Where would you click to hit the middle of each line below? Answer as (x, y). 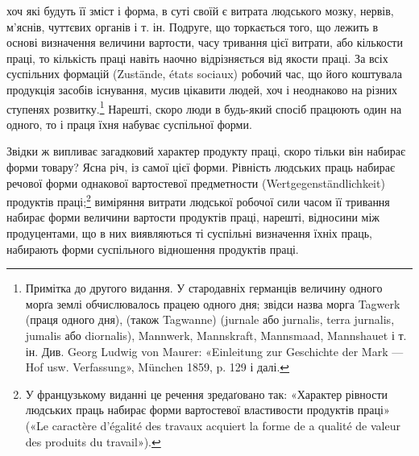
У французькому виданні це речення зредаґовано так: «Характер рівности (207, 394)
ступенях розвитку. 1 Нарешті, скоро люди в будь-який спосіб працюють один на (204, 107)
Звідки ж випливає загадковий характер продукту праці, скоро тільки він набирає (206, 151)
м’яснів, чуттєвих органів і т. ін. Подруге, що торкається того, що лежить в (193, 26)
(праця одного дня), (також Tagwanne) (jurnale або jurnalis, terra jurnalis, (210, 319)
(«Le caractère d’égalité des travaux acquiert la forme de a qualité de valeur (213, 425)
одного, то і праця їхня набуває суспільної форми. (129, 124)
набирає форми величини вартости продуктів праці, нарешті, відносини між (193, 217)
